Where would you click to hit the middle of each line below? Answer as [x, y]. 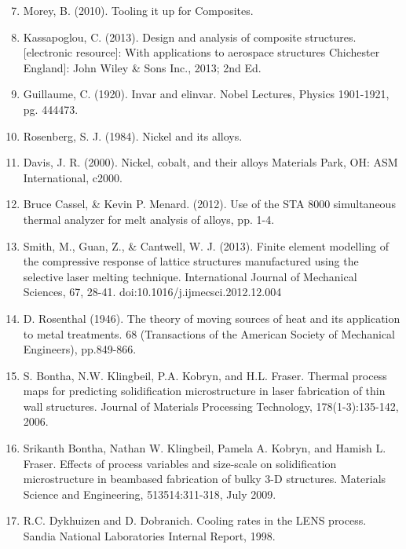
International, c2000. [73, 177]
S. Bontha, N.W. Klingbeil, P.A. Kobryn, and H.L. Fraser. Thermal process [205, 375]
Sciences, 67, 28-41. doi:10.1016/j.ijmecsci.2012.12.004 [152, 292]
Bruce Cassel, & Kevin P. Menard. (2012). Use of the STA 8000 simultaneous [209, 204]
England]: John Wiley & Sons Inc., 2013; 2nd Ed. [142, 67]
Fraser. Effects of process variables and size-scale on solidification [180, 463]
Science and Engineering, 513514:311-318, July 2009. [150, 494]
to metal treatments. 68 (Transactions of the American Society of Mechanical [209, 333]
